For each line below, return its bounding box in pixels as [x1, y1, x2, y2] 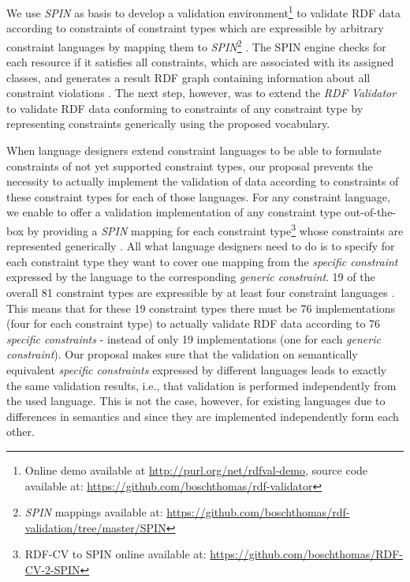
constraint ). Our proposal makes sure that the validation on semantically [6, 346, 358, 362]
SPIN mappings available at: [24, 504, 163, 520]
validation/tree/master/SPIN [24, 519, 166, 535]
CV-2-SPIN [24, 561, 80, 577]
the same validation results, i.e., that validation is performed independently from [6, 377, 397, 393]
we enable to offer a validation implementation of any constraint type [6, 204, 341, 220]
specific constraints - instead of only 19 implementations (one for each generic [6, 330, 381, 347]
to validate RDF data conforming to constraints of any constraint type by [6, 100, 363, 116]
